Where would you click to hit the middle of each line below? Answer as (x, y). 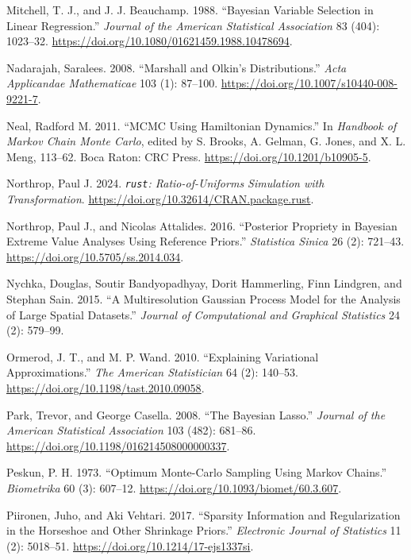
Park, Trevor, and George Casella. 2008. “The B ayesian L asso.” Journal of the (196, 414)
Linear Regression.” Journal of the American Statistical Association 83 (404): (193, 25)
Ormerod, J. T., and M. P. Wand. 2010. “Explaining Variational (163, 356)
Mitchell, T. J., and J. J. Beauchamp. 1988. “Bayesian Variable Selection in (190, 10)
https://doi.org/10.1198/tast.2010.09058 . (106, 387)
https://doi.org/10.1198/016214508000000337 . (118, 445)
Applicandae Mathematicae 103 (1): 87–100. (112, 83)
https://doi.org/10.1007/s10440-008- (309, 83)
